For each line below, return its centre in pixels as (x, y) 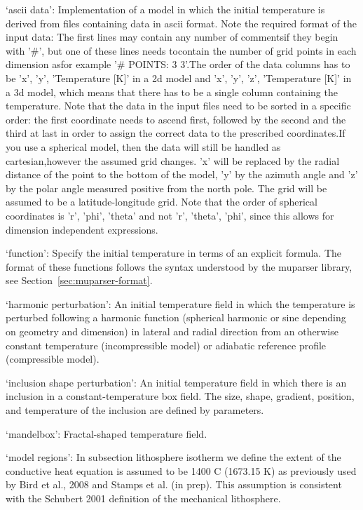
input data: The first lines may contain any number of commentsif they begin (172, 37)
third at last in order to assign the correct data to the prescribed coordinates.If (176, 133)
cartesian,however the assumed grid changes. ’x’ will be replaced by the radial (173, 160)
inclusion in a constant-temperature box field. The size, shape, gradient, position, (180, 396)
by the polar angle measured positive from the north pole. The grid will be (166, 188)
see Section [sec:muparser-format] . (79, 280)
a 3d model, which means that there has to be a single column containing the (172, 92)
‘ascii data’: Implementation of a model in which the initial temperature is (165, 9)
